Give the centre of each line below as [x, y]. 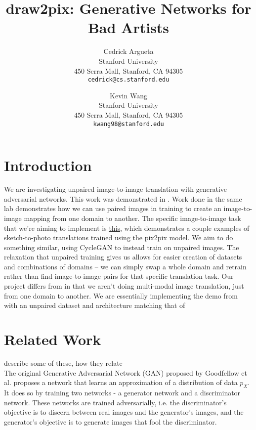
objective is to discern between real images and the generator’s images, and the [124, 412]
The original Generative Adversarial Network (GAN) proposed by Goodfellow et [126, 372]
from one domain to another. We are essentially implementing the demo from [121, 295]
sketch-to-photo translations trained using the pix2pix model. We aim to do [119, 237]
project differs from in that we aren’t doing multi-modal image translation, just [124, 286]
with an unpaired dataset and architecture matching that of [95, 305]
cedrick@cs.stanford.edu [128, 80]
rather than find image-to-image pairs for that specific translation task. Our [119, 276]
